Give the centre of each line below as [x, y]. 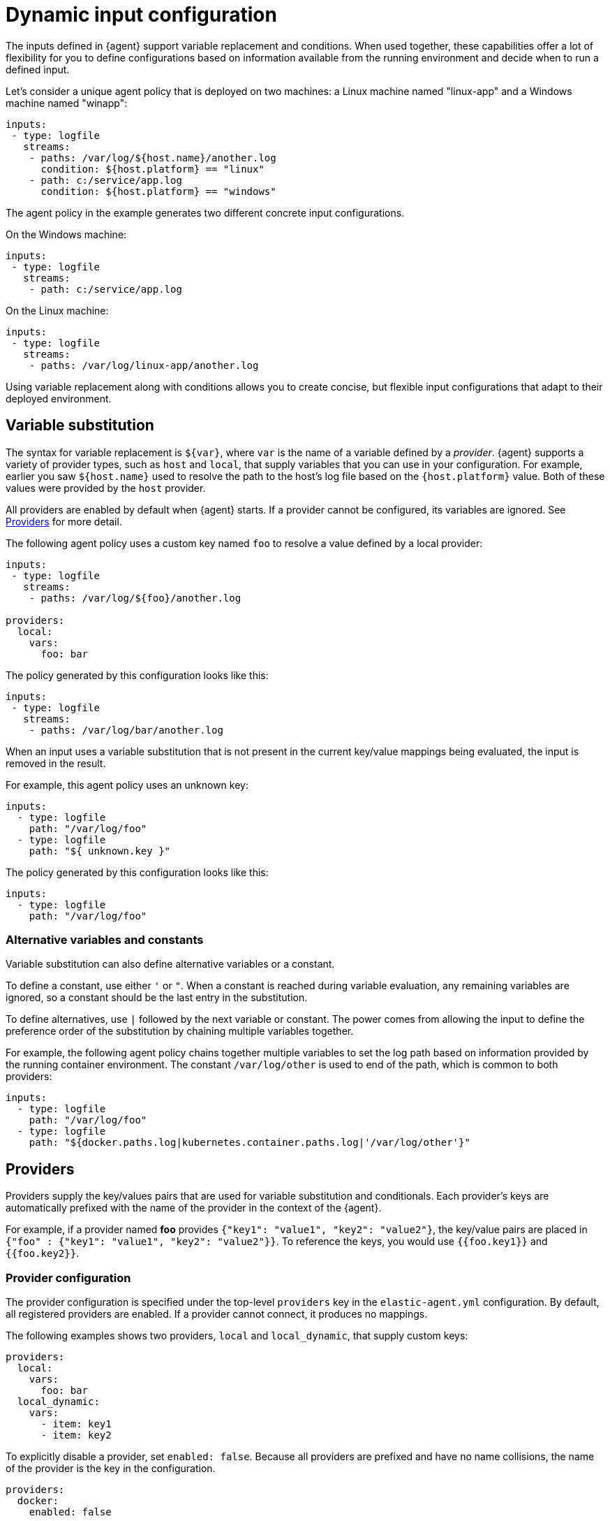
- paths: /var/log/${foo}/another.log [135, 598]
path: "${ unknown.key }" [100, 851]
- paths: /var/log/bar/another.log [126, 730]
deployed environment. [59, 398]
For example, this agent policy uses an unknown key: [127, 785]
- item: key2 [76, 1435]
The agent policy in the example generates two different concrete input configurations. [205, 212]
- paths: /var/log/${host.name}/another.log [152, 158]
